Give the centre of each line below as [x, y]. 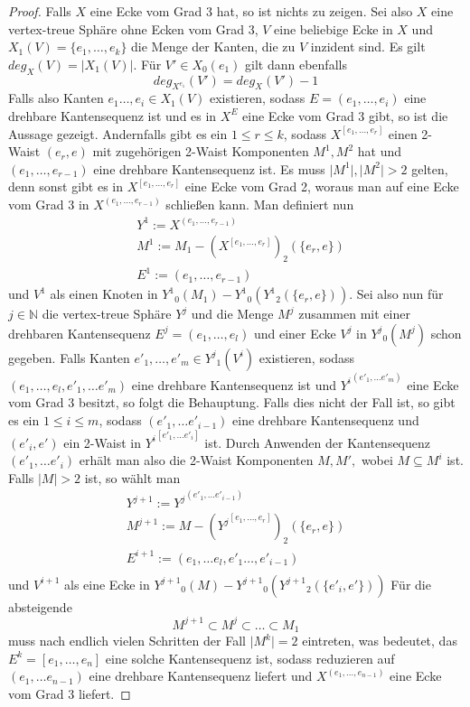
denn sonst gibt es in [66, 186]
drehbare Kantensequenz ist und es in [113, 115]
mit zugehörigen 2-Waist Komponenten [201, 151]
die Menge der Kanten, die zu [213, 47]
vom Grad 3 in [49, 204]
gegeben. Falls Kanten [69, 357]
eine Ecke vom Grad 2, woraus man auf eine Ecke [322, 186]
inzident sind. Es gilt [368, 47]
